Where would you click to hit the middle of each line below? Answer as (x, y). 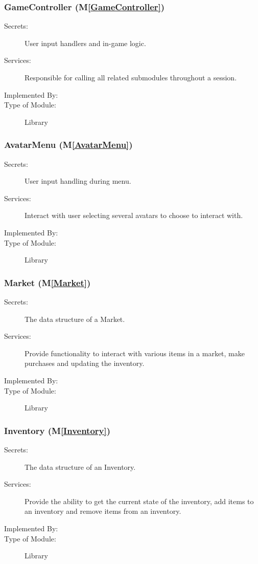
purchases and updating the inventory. (85, 363)
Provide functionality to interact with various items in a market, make (135, 353)
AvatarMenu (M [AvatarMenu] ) (68, 145)
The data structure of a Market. (75, 319)
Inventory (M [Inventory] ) (57, 430)
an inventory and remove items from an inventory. (103, 511)
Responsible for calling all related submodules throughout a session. (131, 77)
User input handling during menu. (78, 181)
